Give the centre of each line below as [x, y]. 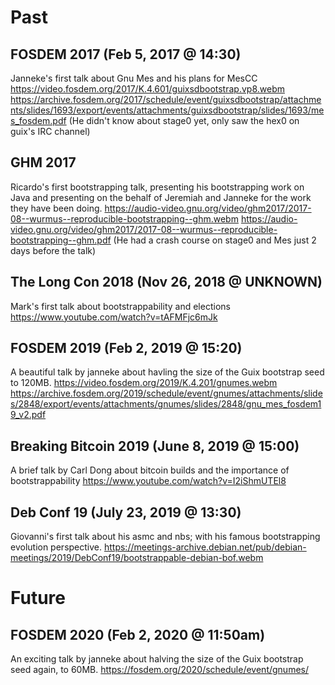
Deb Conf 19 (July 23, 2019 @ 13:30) [126, 512]
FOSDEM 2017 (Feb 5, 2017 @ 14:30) [126, 54]
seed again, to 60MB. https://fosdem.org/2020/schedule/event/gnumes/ [160, 670]
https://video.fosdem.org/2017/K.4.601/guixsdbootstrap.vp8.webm [147, 89]
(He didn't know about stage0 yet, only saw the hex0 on [184, 120]
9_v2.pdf [28, 415]
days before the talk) [53, 250]
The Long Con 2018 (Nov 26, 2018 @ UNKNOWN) [166, 282]
